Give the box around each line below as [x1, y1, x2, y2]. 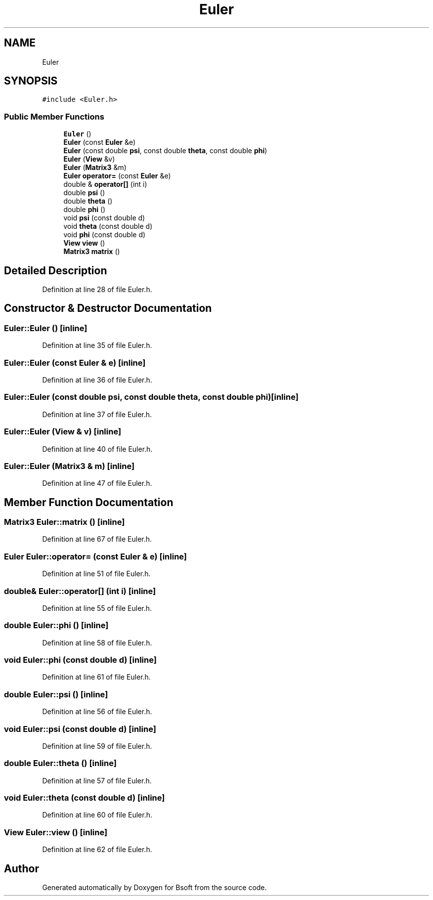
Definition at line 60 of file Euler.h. [42, 811, 153, 819]
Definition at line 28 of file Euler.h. [42, 285, 152, 294]
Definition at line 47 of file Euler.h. [42, 479, 152, 488]
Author [4, 862, 39, 875]
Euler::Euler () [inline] [4, 323, 87, 333]
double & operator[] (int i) [63, 180, 147, 189]
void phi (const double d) [63, 230, 146, 239]
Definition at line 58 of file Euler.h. [42, 638, 152, 647]
